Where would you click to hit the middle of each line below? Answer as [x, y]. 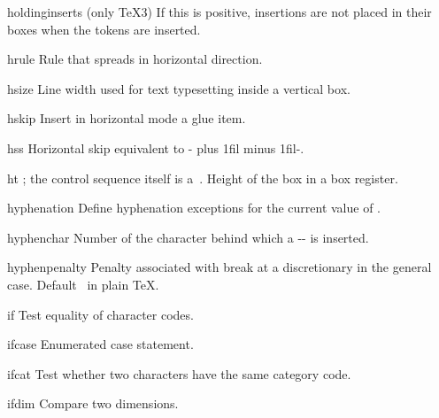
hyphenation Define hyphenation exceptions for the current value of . [194, 208]
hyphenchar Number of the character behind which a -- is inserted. [188, 237]
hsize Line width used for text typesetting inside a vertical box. [179, 88]
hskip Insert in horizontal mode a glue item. [127, 118]
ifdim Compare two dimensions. [93, 403]
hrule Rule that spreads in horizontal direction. [135, 59]
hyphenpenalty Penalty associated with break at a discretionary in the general [219, 267]
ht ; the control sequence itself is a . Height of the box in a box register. [203, 178]
